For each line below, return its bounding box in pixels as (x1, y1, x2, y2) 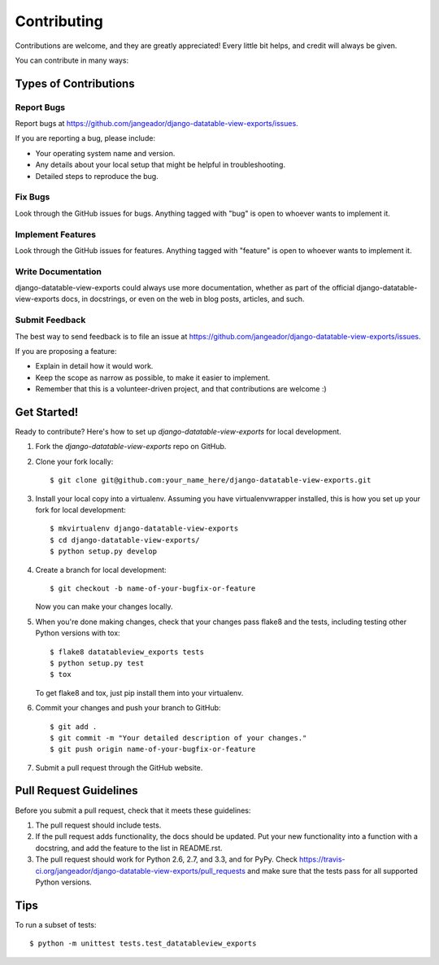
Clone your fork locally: (35, 456, 114, 466)
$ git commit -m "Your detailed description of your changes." (50, 733, 307, 742)
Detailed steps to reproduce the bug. (35, 171, 159, 181)
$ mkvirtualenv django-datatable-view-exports (50, 524, 239, 533)
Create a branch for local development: (35, 565, 167, 574)
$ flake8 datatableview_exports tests (50, 647, 205, 657)
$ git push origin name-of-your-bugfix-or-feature (50, 744, 256, 754)
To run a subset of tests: (15, 919, 97, 929)
